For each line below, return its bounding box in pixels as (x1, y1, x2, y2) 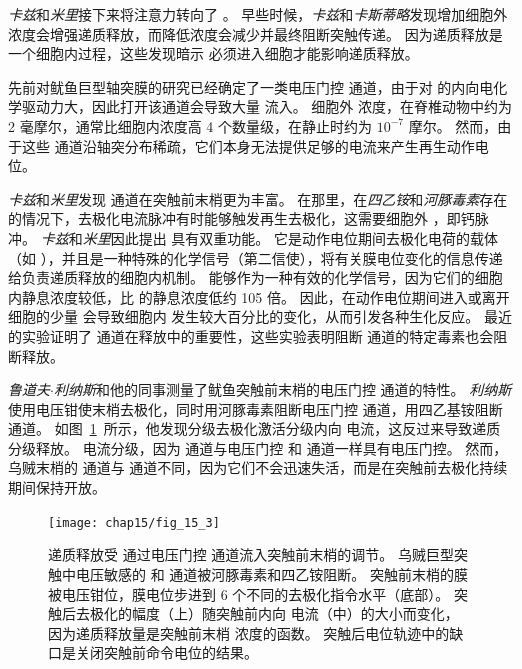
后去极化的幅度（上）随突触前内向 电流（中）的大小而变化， (61, 603, 459, 624)
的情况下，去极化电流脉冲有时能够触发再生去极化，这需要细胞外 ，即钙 (8, 208, 475, 229)
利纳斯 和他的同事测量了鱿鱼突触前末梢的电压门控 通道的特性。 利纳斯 (53, 379, 512, 400)
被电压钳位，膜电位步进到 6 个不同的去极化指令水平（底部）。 (48, 583, 450, 604)
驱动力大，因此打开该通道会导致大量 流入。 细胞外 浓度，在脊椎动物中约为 (21, 96, 512, 117)
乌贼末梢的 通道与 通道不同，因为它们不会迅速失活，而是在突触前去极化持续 (8, 457, 508, 478)
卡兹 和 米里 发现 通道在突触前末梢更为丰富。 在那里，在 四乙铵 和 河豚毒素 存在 (8, 188, 508, 209)
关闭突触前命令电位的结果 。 (75, 642, 258, 663)
